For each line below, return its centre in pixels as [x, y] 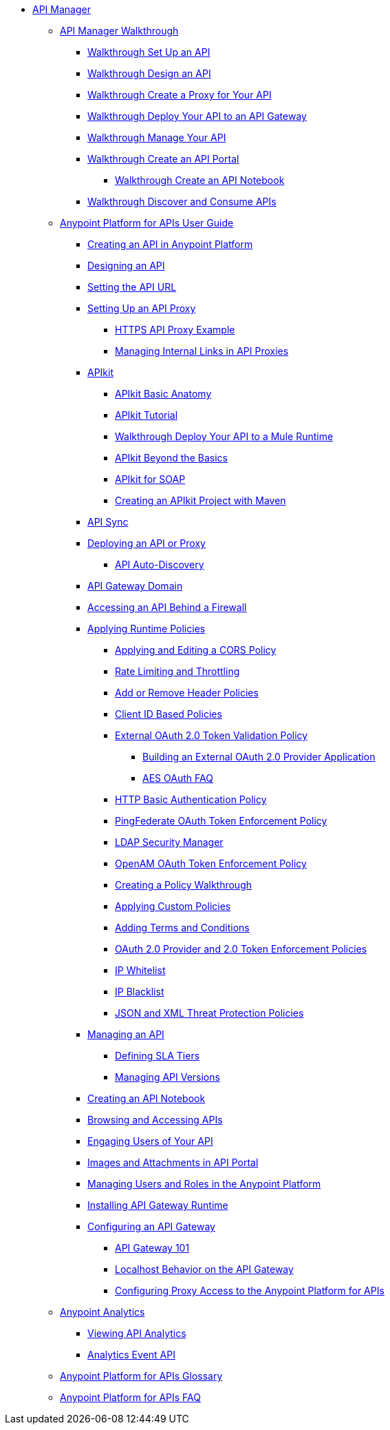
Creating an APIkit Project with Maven [201, 500]
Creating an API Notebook [147, 1098]
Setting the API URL [132, 287]
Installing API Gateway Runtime [158, 1205]
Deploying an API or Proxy [147, 543]
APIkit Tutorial [147, 415]
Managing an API [126, 1034]
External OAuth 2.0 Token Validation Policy [212, 735]
